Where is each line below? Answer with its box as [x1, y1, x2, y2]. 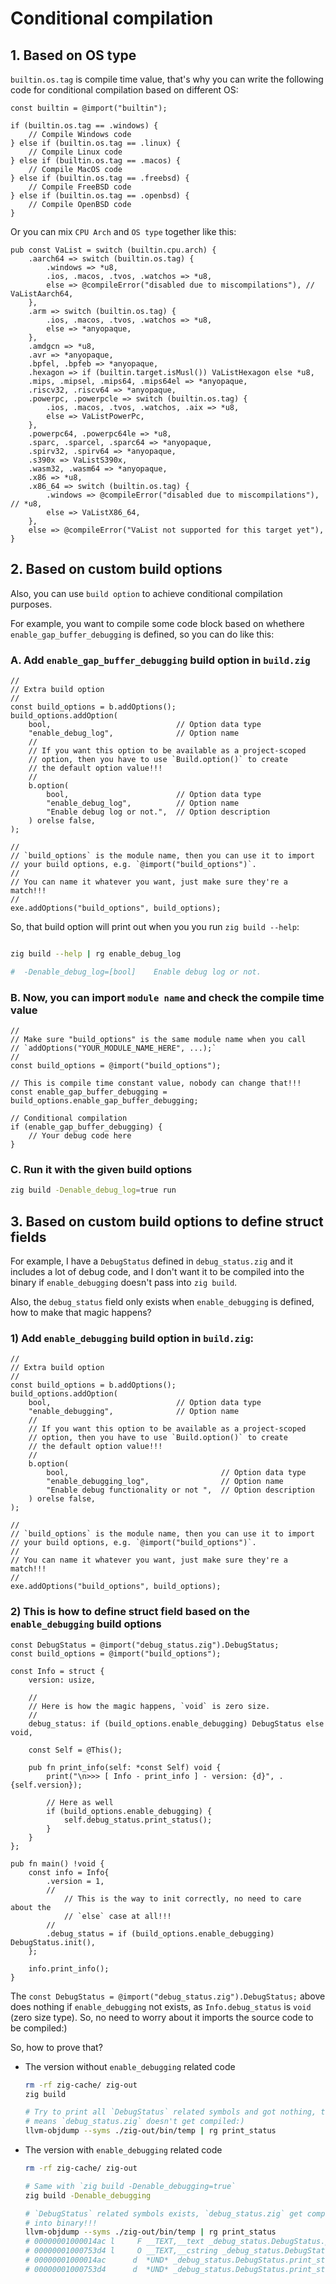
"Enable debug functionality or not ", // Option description [46, 1485, 315, 1496]
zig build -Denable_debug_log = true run [10, 1185, 177, 1196]
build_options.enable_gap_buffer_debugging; [10, 1096, 199, 1106]
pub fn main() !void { [10, 1858, 105, 1869]
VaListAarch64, [10, 289, 74, 299]
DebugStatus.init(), [10, 1937, 97, 1947]
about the [10, 1902, 52, 1912]
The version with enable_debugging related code [24, 2144, 223, 2156]
